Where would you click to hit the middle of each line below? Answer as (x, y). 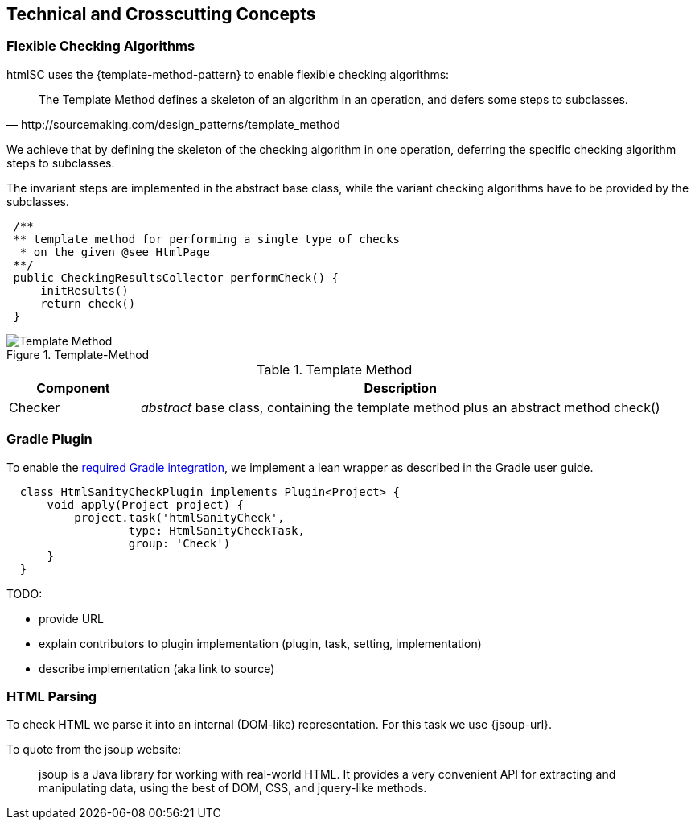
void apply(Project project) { (146, 504)
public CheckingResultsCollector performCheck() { (176, 277)
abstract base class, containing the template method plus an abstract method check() (400, 407)
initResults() (84, 290)
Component (73, 388)
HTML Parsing (52, 696)
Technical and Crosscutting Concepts (161, 14)
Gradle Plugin (49, 439)
